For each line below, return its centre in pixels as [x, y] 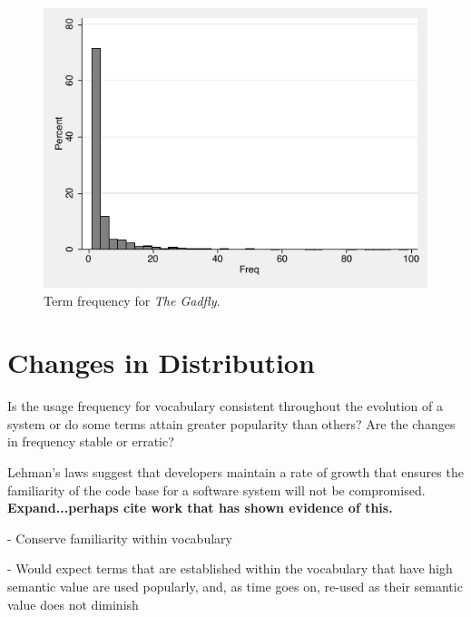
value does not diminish [73, 604]
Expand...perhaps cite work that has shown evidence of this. [200, 508]
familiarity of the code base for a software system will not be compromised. [216, 490]
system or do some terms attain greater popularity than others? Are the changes [231, 423]
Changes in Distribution [161, 362]
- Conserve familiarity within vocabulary [120, 538]
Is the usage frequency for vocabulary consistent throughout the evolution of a [225, 406]
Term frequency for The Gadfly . [132, 300]
